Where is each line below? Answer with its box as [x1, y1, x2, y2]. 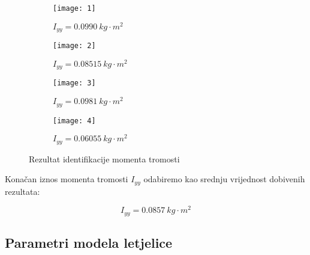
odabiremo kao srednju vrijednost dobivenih [143, 173, 305, 185]
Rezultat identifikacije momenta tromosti [29, 152, 180, 165]
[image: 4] [53, 116, 96, 125]
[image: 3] [53, 79, 96, 88]
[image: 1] [53, 4, 96, 13]
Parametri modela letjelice [5, 233, 173, 252]
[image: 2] [53, 41, 96, 51]
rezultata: [5, 185, 40, 197]
